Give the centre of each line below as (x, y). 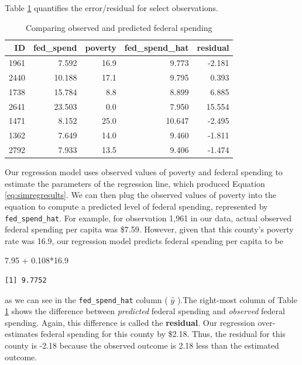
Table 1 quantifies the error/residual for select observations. (112, 8)
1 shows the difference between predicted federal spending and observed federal (145, 311)
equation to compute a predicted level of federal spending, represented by (136, 206)
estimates (21, 334)
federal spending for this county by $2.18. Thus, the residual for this (163, 334)
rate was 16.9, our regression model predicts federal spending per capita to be (144, 240)
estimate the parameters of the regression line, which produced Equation (135, 183)
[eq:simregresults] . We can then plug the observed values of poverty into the (141, 195)
